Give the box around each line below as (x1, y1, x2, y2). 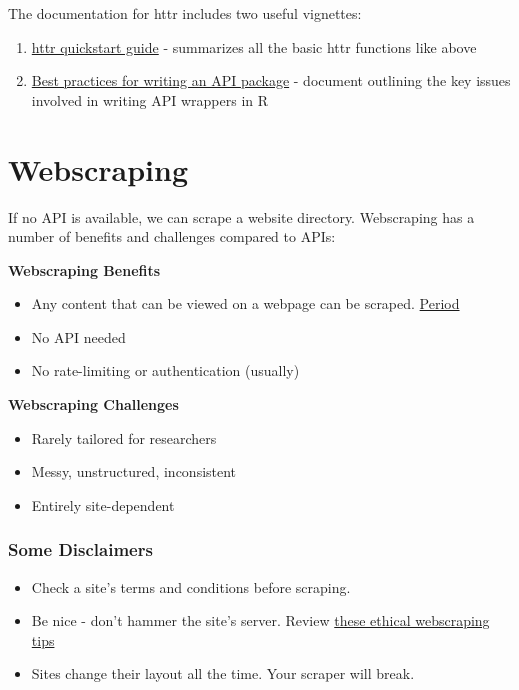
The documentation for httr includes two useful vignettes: (8, 3, 362, 23)
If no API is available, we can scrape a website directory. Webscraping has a (8, 206, 475, 227)
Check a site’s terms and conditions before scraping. (31, 576, 351, 597)
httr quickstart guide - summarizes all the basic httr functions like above (31, 36, 477, 57)
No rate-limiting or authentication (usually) (31, 360, 300, 381)
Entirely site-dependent (31, 494, 175, 515)
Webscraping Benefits (8, 259, 161, 280)
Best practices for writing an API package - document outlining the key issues (31, 70, 511, 91)
